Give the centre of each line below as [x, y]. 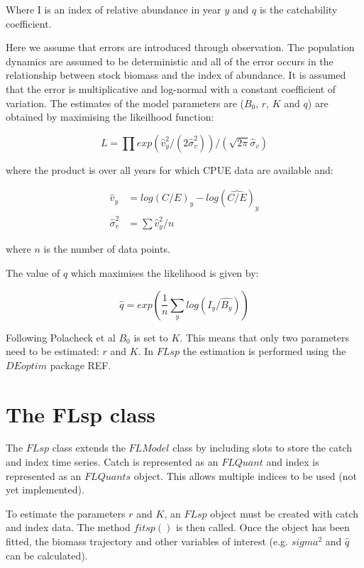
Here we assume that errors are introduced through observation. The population [180, 47]
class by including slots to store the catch [262, 448]
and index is [293, 462]
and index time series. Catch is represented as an [112, 462]
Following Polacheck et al [61, 337]
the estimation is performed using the [264, 351]
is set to [151, 337]
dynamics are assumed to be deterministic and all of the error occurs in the [170, 61]
